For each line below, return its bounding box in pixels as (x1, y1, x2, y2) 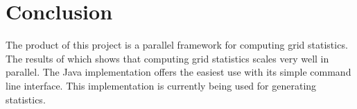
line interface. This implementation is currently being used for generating (6, 78, 317, 92)
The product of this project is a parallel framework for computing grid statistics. (6, 37, 348, 52)
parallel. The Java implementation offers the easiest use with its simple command (6, 65, 351, 79)
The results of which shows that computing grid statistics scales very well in (6, 51, 329, 65)
